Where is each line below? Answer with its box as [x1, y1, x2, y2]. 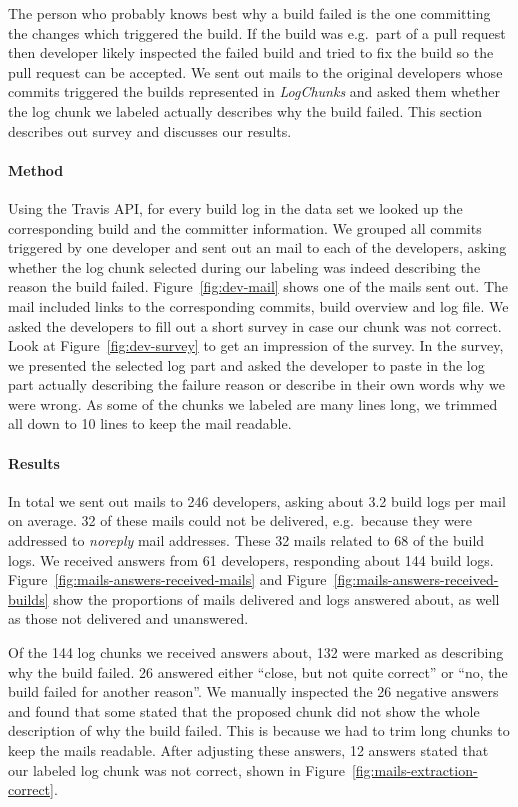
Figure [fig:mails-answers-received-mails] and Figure [8, 569, 327, 590]
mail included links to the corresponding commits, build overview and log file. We [8, 295, 509, 316]
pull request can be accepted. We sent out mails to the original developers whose [8, 61, 503, 82]
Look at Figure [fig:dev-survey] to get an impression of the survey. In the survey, [8, 335, 504, 356]
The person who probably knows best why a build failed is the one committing [8, 3, 491, 23]
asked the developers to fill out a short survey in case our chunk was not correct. [8, 315, 502, 336]
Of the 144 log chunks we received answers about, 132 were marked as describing [8, 642, 504, 663]
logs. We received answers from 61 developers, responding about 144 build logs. [8, 549, 494, 570]
